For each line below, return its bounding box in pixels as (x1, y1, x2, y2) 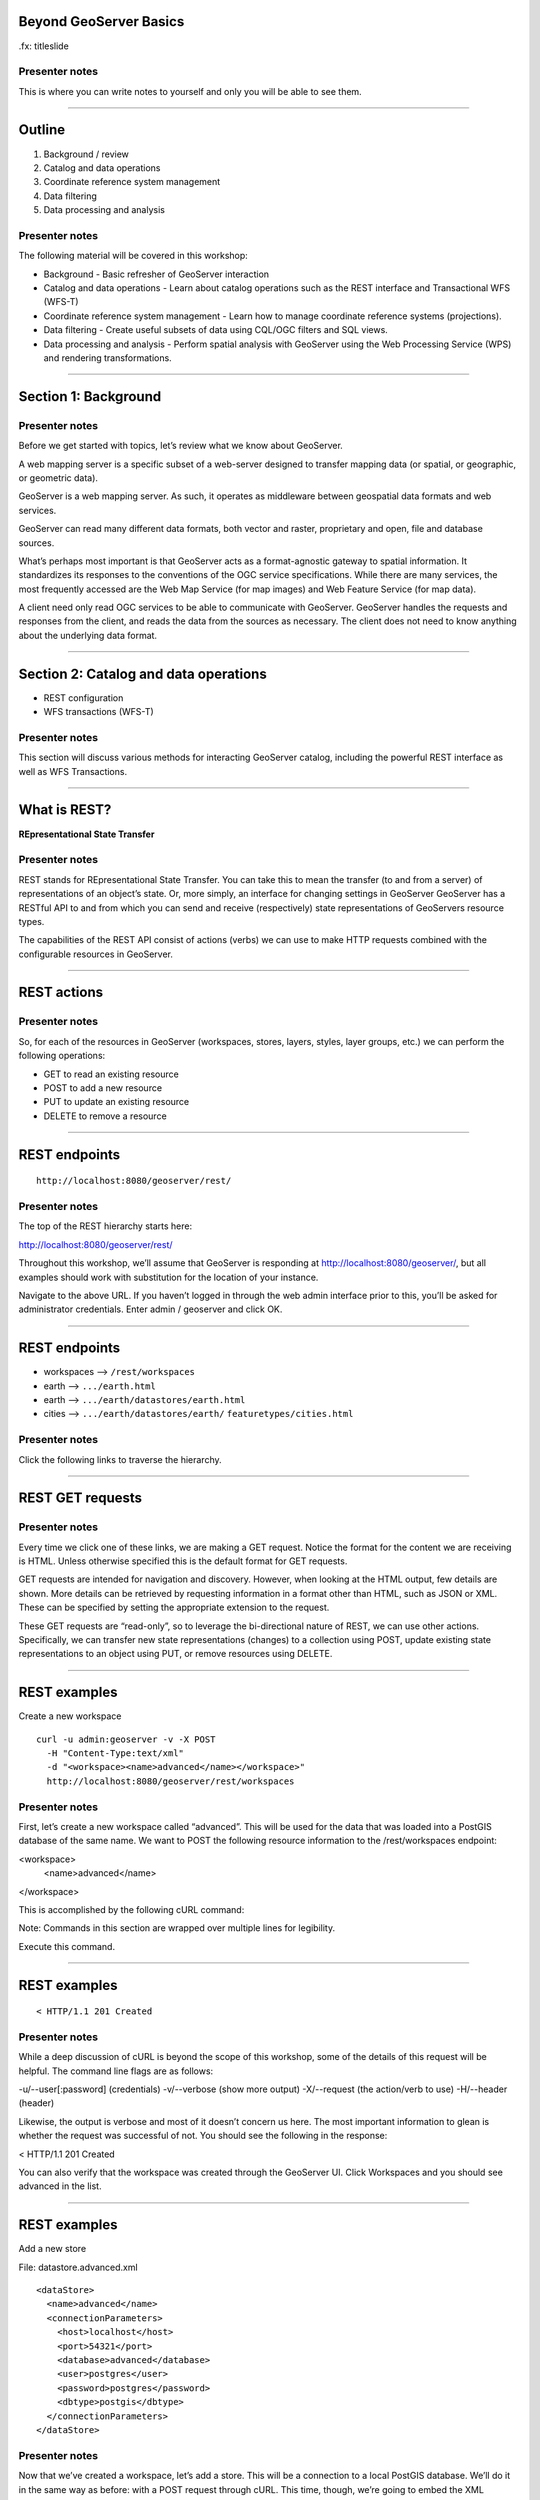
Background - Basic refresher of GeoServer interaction (43, 268, 270, 280)
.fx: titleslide (18, 40, 69, 52)
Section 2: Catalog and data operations (18, 665, 267, 682)
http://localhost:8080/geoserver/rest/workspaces (46, 1775, 295, 1787)
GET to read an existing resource (43, 1068, 179, 1080)
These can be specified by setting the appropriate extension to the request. (18, 1601, 330, 1614)
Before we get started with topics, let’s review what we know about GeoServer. (18, 440, 344, 452)
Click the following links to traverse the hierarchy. (18, 1453, 222, 1465)
